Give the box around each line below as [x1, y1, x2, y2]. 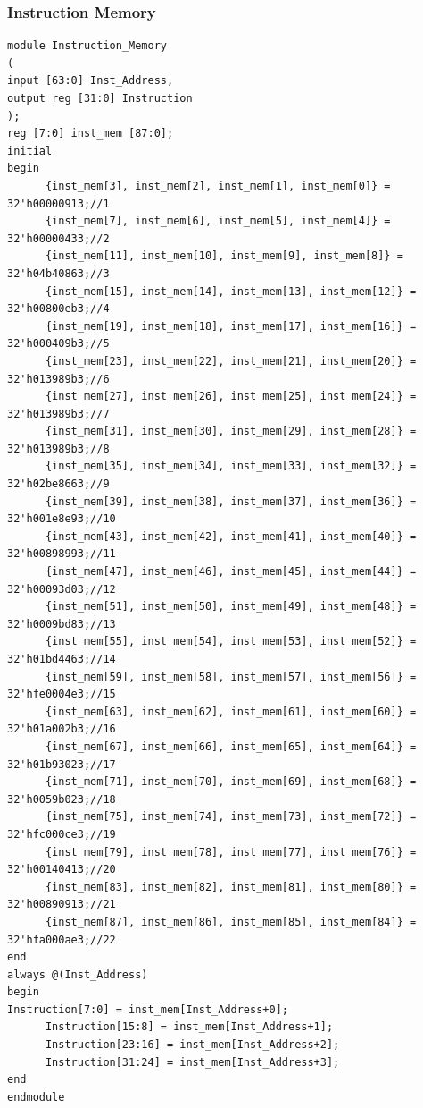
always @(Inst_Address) [7, 968, 148, 981]
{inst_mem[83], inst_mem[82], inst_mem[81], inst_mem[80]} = [45, 880, 417, 893]
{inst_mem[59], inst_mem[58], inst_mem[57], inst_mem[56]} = [45, 670, 417, 683]
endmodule [7, 1090, 65, 1104]
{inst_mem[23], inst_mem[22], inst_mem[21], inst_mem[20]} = [45, 354, 417, 368]
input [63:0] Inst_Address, [7, 74, 174, 88]
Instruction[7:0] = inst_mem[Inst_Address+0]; [7, 1002, 288, 1016]
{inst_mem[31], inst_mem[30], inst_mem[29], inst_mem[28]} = [45, 425, 417, 438]
